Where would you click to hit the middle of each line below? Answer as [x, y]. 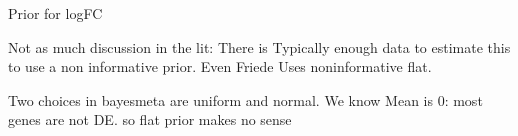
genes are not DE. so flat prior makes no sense [150, 119]
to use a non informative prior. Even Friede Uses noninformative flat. [220, 66]
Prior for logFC [55, 13]
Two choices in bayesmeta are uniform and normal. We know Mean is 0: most [245, 99]
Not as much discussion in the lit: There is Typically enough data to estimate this [259, 46]
